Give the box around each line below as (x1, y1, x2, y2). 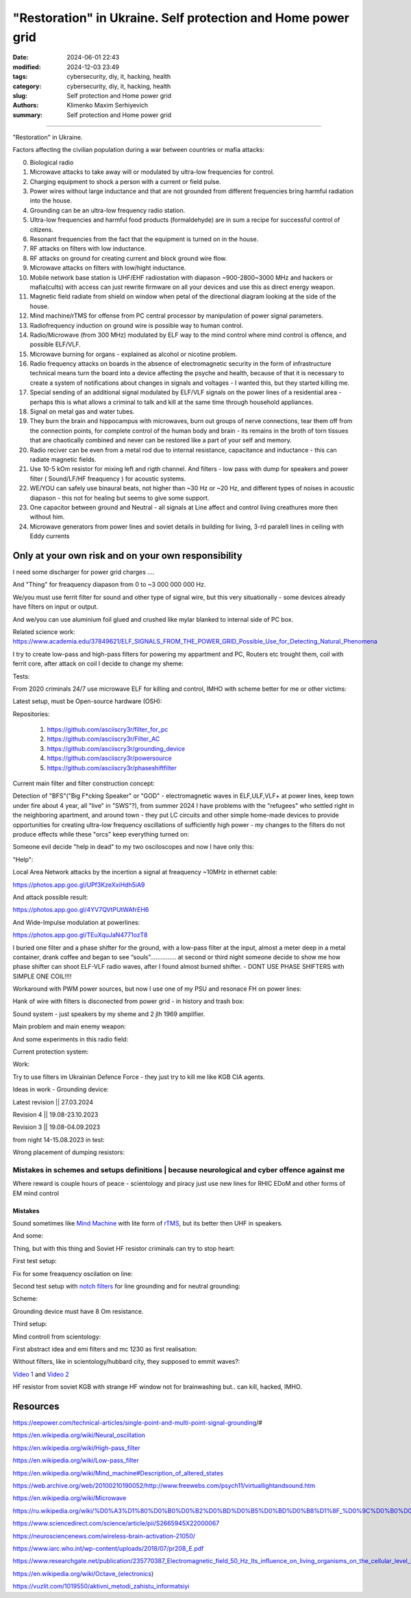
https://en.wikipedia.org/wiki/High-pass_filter (12, 1443, 140, 1451)
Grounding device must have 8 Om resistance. (12, 1307, 144, 1315)
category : (12, 82, 42, 90)
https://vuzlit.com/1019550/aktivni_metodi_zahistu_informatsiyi (12, 1582, 190, 1590)
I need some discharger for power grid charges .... (12, 568, 155, 576)
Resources (12, 1400, 60, 1412)
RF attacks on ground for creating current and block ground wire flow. (29, 254, 227, 262)
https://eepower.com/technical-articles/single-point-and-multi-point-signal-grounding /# (12, 1419, 263, 1427)
